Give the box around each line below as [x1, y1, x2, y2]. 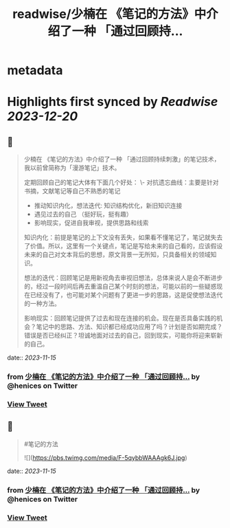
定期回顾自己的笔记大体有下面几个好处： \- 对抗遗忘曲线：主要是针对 [23, 178, 219, 186]
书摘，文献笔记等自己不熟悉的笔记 [23, 187, 121, 195]
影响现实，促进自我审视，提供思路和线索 [34, 219, 149, 227]
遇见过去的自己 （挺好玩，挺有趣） [34, 210, 133, 219]
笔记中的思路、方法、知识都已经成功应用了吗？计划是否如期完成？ [36, 322, 223, 331]
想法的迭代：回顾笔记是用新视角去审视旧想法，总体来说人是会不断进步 [23, 274, 223, 282]
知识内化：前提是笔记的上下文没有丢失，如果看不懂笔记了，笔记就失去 [23, 233, 223, 241]
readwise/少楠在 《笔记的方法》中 [12, 6, 207, 22]
